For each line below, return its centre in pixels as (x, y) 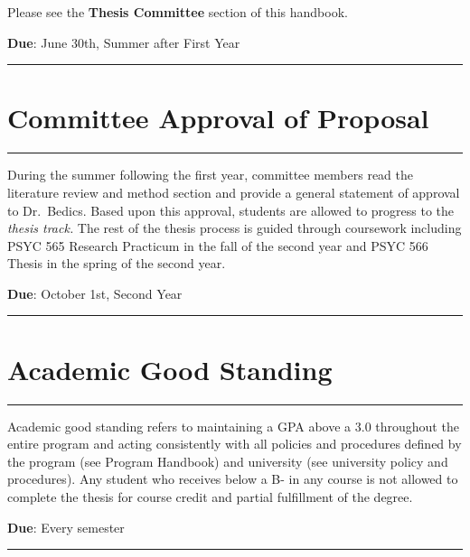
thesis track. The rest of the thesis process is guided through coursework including (235, 228)
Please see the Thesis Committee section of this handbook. (178, 12)
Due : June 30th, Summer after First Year (124, 42)
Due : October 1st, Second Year (95, 293)
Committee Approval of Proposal (218, 118)
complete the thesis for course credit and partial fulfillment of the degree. (210, 496)
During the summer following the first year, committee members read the (211, 175)
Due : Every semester (66, 527)
